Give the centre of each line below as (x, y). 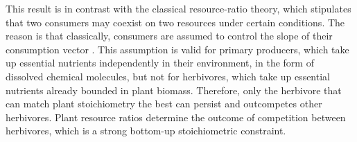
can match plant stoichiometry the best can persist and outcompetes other (164, 104)
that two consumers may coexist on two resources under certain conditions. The (175, 22)
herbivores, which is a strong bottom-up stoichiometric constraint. (146, 131)
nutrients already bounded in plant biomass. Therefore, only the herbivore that (174, 90)
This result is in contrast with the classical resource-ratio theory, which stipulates (178, 8)
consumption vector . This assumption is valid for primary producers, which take (177, 49)
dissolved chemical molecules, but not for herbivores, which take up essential (168, 76)
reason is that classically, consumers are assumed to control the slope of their (169, 36)
